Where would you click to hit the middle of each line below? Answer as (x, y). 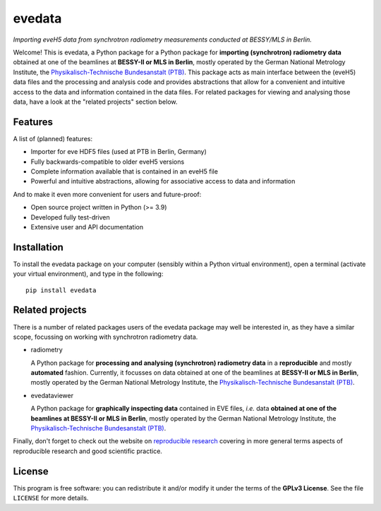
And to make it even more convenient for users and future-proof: (107, 194)
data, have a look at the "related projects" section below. (95, 102)
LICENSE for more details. (51, 498)
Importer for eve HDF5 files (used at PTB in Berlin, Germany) (119, 152)
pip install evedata (61, 290)
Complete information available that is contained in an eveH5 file (125, 171)
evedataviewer (52, 395)
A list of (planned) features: (53, 138)
